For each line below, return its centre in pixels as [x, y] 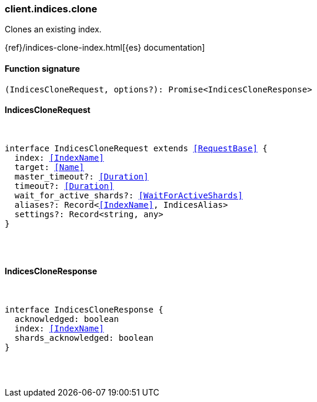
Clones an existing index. [53, 29]
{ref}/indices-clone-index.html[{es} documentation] [105, 48]
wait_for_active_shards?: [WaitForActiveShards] [129, 195]
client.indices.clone [51, 9]
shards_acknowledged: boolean [84, 338]
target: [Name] [49, 167]
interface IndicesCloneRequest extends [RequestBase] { [136, 148]
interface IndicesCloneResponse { [84, 310]
